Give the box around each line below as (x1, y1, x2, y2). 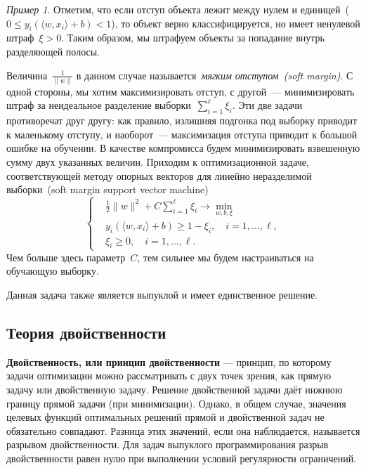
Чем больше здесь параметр (6, 249, 126, 264)
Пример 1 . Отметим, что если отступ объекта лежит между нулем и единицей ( (6, 2, 349, 16)
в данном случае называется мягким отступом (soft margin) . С (76, 67, 353, 82)
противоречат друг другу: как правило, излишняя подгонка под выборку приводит (6, 113, 358, 128)
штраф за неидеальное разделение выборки (6, 98, 191, 112)
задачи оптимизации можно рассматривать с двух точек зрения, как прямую (6, 368, 332, 383)
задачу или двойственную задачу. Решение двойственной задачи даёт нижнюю (6, 381, 343, 396)
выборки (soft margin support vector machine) (6, 182, 209, 197)
